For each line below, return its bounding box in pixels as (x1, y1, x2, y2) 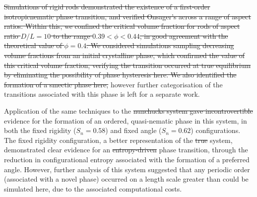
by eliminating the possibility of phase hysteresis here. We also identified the (4, 69, 237, 80)
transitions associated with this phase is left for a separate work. (4, 89, 200, 99)
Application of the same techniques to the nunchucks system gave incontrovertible (4, 105, 253, 116)
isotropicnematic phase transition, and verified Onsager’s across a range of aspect (4, 11, 251, 21)
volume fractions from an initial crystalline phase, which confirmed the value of (4, 50, 245, 60)
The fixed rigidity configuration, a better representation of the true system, (4, 134, 233, 145)
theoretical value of (4, 40, 62, 51)
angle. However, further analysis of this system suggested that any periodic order (4, 164, 250, 174)
